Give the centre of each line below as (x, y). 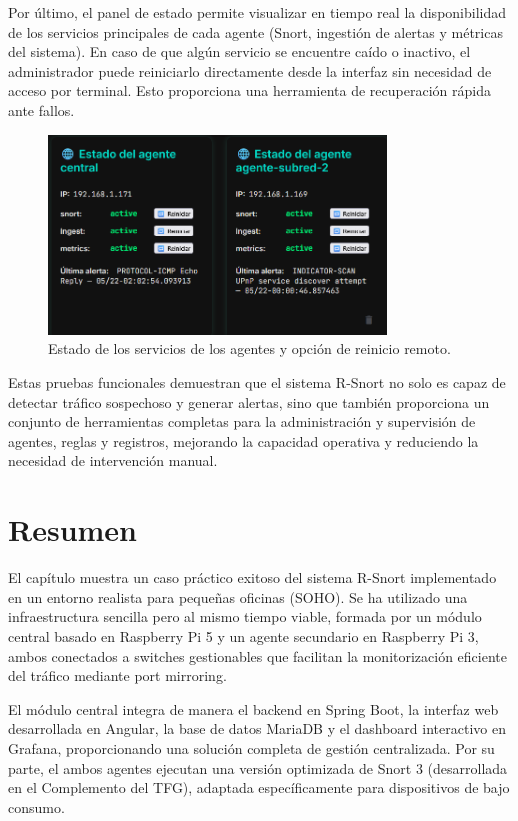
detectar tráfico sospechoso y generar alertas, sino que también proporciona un (249, 401)
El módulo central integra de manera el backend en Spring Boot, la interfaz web (253, 708)
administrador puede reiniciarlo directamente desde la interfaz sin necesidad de (250, 70)
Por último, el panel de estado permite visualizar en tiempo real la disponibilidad (257, 12)
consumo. (36, 806)
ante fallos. (41, 109)
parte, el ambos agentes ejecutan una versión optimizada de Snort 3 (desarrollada (258, 767)
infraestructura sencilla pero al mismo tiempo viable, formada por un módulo (245, 616)
